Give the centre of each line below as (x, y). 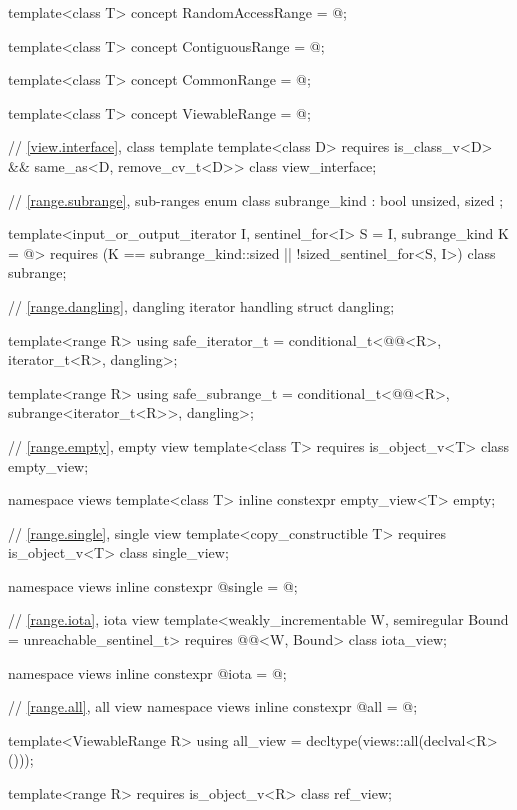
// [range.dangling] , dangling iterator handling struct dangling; (201, 305)
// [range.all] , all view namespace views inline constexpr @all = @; (213, 706)
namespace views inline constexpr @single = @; (153, 585)
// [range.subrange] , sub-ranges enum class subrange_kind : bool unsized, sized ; (256, 199)
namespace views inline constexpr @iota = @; (147, 672)
